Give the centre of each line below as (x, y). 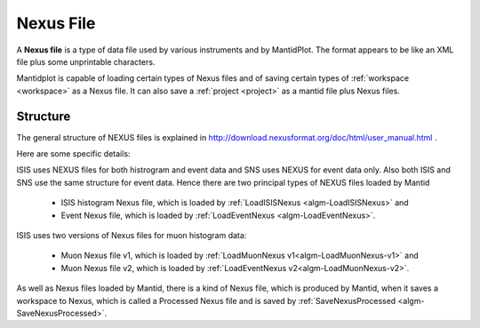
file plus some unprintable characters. (86, 61)
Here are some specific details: (73, 154)
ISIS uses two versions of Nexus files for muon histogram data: (132, 235)
